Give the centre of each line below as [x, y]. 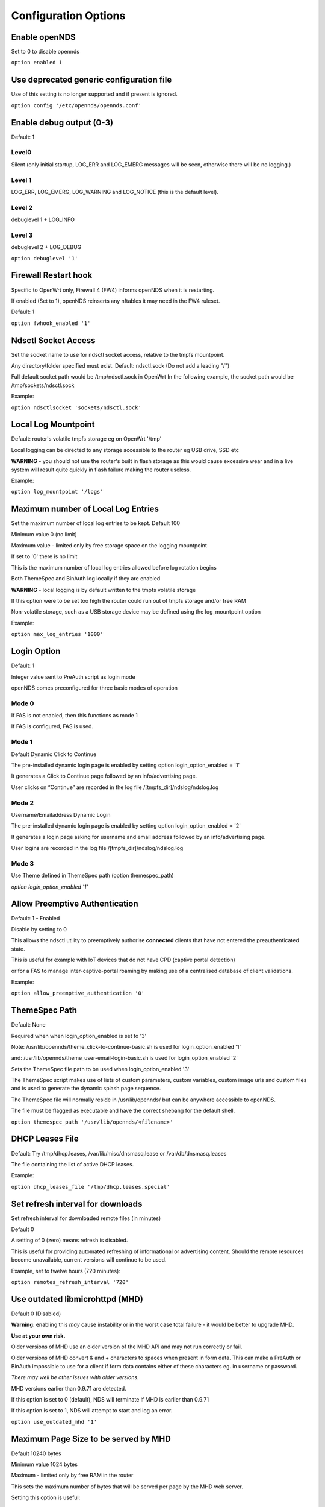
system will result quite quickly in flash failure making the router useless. [101, 470]
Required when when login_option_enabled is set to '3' [79, 1036]
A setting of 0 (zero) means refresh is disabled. [70, 1240]
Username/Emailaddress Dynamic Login [61, 814]
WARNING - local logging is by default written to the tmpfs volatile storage [104, 590]
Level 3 [22, 235]
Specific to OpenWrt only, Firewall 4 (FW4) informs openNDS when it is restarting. [113, 290]
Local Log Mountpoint [53, 425]
